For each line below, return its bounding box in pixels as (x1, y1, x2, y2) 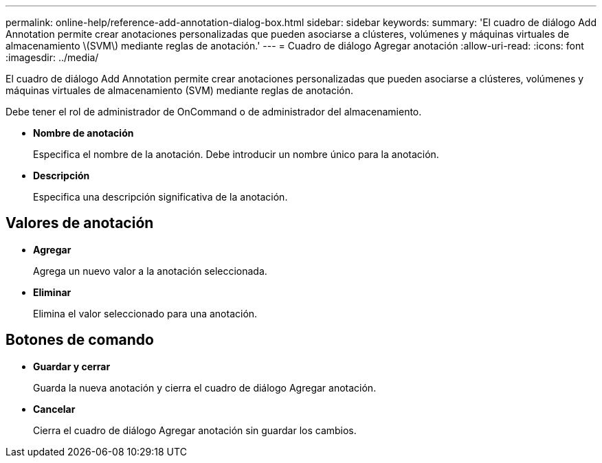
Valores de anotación (5, 214, 154, 232)
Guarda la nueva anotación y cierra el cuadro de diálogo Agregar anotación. (33, 381, 377, 394)
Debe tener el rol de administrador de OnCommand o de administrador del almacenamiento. (5, 106, 422, 117)
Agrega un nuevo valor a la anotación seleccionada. (33, 264, 267, 277)
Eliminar (33, 286, 71, 298)
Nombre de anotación (33, 127, 134, 139)
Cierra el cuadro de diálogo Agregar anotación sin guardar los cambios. (33, 424, 357, 436)
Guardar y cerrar (33, 360, 111, 372)
